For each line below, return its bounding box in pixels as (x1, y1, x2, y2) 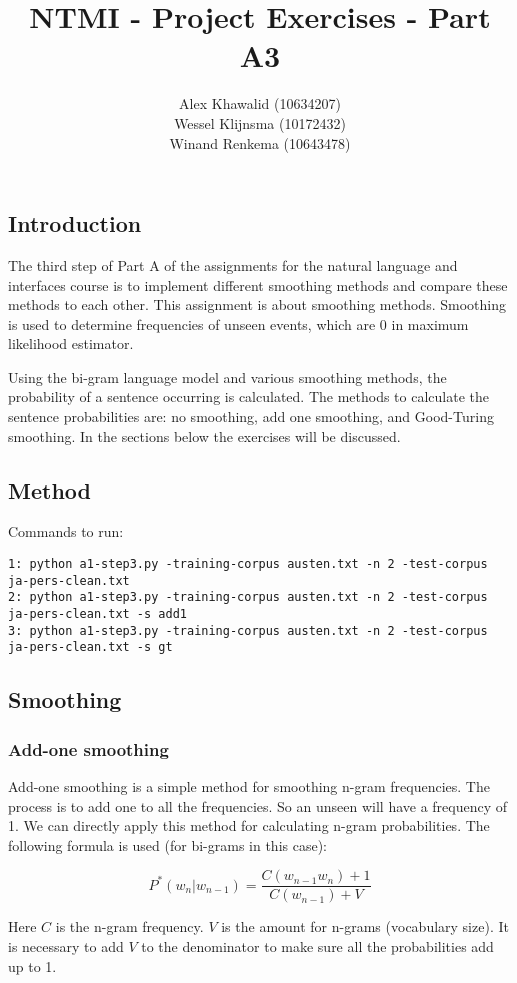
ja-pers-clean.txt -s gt (8, 640, 173, 655)
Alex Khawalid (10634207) (179, 93, 341, 114)
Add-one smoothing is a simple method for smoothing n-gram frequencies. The (8, 775, 490, 796)
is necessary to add (8, 936, 124, 957)
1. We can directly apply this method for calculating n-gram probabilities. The (8, 815, 490, 836)
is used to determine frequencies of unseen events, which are (8, 313, 376, 334)
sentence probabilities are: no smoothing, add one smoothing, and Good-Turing (8, 406, 494, 427)
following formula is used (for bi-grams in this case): (8, 834, 328, 855)
